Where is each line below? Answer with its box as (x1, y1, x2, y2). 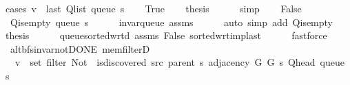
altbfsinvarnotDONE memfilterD (10, 41, 150, 56)
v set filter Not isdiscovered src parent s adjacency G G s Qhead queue (14, 55, 344, 69)
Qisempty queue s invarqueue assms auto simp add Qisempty (10, 14, 333, 29)
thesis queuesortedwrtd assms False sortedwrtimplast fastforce (5, 28, 327, 42)
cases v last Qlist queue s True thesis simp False (5, 1, 302, 15)
